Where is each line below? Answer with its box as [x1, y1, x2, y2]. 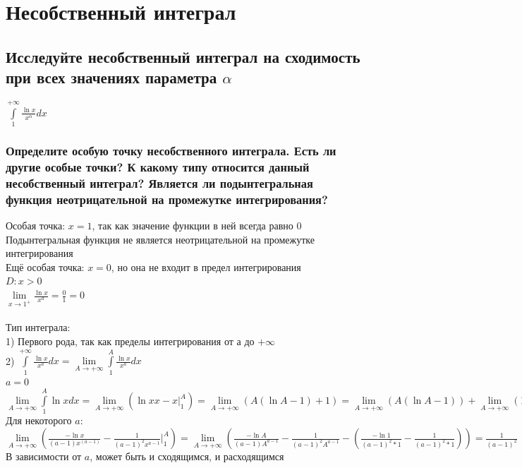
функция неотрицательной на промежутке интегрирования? [6, 190, 328, 208]
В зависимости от [6, 449, 82, 464]
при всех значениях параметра [6, 66, 217, 88]
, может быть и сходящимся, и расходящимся [90, 449, 284, 464]
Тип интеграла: [6, 320, 71, 335]
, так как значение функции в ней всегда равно [92, 218, 293, 233]
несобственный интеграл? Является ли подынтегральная [6, 174, 313, 191]
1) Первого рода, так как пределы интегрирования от [6, 334, 233, 349]
